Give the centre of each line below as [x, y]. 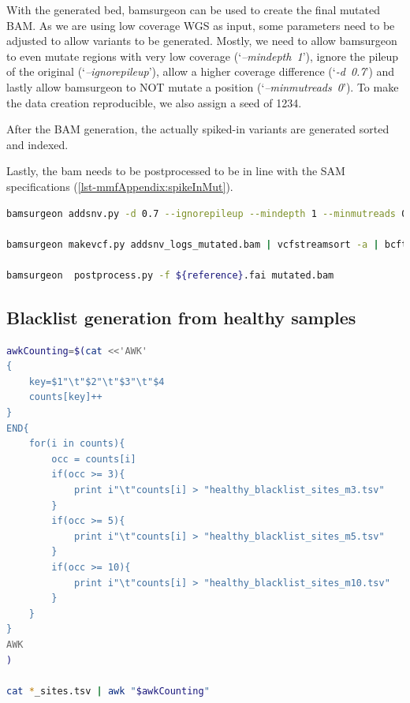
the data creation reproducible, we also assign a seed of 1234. [154, 102]
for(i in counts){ [77, 444]
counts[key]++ [65, 397]
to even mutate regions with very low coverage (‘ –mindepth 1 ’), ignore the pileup [203, 56]
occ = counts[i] [94, 459]
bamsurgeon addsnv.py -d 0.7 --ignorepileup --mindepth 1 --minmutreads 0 [207, 213]
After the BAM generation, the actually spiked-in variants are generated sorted [198, 129]
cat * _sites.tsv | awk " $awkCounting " [108, 691]
